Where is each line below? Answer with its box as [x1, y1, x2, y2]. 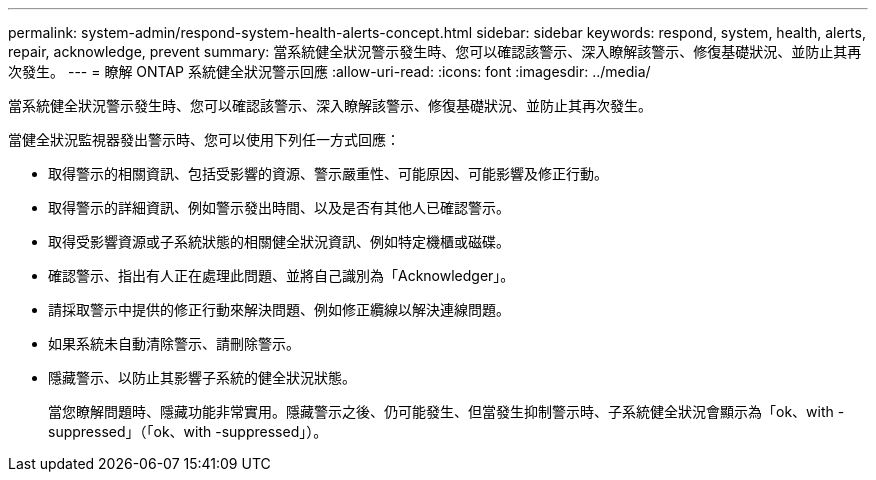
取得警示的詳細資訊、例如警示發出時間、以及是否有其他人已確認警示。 [48, 199, 510, 216]
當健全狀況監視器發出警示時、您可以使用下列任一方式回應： [8, 131, 400, 148]
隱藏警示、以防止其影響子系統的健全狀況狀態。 [48, 369, 356, 386]
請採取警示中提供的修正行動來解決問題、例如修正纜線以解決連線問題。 [48, 301, 510, 318]
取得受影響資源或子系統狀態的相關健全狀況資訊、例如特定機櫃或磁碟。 [48, 233, 510, 250]
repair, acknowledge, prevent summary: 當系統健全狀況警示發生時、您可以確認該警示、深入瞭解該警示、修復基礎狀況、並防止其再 [8, 43, 862, 60]
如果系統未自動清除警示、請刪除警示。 [48, 335, 300, 352]
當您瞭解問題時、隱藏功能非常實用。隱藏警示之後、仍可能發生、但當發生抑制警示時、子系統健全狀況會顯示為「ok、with [48, 403, 834, 420]
